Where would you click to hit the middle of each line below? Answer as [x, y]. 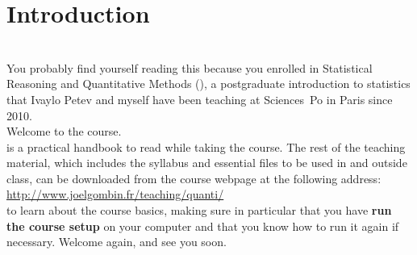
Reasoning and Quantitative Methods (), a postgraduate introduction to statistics [208, 84]
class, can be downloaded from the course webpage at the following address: [194, 178]
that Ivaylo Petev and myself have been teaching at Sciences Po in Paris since [200, 99]
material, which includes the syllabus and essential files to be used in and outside [207, 163]
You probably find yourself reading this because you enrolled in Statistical [190, 67]
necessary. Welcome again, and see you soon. [117, 242]
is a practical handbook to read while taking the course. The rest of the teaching [206, 146]
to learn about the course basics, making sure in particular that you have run [199, 210]
